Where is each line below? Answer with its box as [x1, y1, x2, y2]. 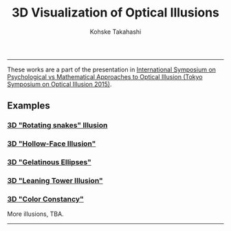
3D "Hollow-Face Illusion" [7, 139, 96, 148]
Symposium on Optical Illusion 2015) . [7, 80, 112, 88]
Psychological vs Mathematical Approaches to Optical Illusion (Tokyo [7, 72, 203, 80]
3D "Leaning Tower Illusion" [7, 176, 103, 186]
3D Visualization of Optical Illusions [11, 5, 220, 21]
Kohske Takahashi [89, 27, 142, 36]
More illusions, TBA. [7, 210, 64, 218]
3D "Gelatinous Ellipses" [7, 157, 91, 167]
